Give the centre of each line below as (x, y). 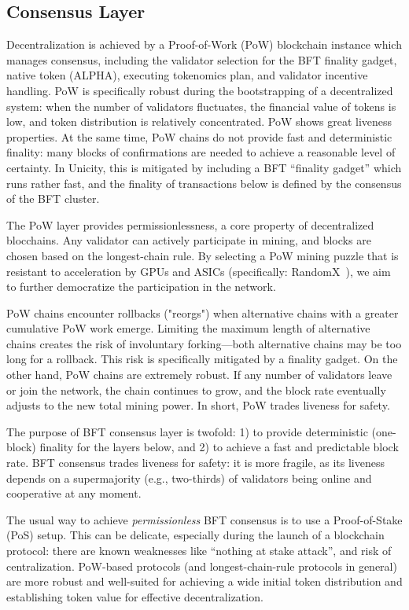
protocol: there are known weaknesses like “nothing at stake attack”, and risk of (199, 551)
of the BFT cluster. (53, 198)
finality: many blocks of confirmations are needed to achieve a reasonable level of (201, 152)
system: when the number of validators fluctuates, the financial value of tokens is (201, 106)
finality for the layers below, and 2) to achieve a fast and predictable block (219, 447)
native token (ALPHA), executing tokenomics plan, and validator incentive (187, 75)
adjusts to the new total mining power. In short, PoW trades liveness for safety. (198, 405)
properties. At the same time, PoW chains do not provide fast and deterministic (199, 136)
